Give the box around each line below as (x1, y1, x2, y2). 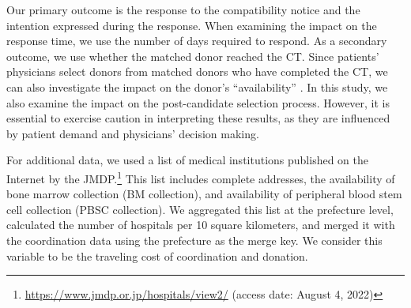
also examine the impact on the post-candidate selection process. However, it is (6, 94, 390, 111)
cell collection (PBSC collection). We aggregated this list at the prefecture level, (6, 201, 394, 217)
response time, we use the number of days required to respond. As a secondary (6, 32, 387, 49)
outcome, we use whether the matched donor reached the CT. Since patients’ (6, 47, 379, 64)
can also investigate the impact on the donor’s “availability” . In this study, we (6, 78, 388, 95)
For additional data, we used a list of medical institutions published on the (6, 152, 368, 168)
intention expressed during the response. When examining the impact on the (6, 17, 377, 33)
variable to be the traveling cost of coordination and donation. (6, 247, 308, 264)
